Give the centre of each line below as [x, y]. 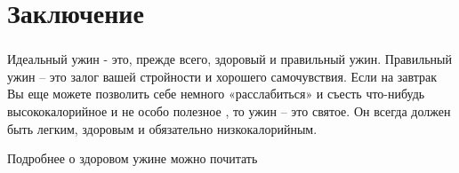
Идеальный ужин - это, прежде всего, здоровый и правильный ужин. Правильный [229, 59]
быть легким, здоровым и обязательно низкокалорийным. [162, 128]
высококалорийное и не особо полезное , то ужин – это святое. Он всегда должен [229, 111]
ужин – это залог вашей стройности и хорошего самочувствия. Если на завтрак [222, 76]
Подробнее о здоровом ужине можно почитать [133, 158]
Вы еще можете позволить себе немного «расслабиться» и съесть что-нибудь [216, 94]
